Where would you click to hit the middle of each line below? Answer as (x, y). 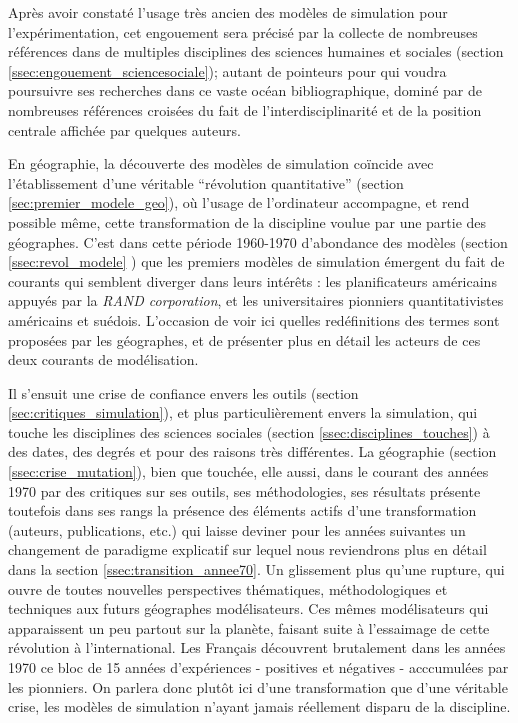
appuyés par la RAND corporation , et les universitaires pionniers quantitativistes (256, 300)
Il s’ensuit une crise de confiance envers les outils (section (183, 392)
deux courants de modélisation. (103, 359)
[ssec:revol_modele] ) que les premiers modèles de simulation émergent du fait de (256, 261)
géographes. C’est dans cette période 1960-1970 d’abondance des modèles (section (258, 241)
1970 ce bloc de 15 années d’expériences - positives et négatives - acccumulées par (258, 667)
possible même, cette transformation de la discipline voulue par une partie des (247, 221)
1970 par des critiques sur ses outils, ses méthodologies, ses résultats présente (244, 490)
